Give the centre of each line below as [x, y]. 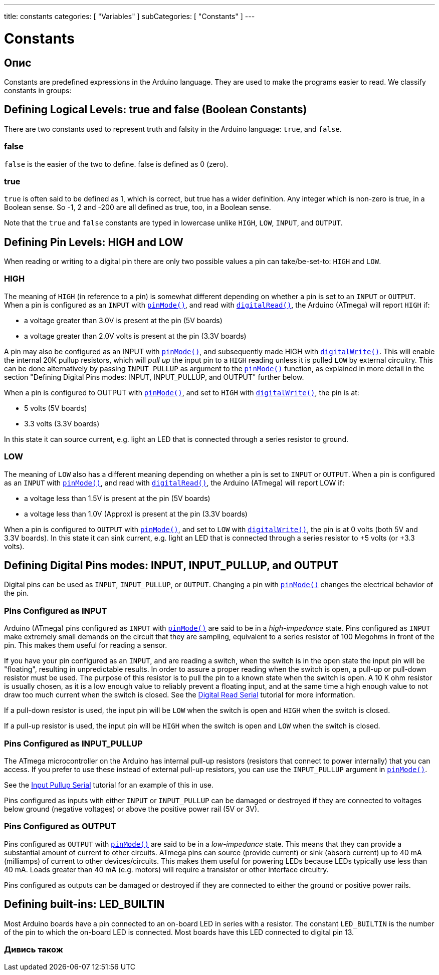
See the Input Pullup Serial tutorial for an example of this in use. [109, 785]
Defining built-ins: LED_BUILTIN [84, 904]
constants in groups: [38, 90]
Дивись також [34, 949]
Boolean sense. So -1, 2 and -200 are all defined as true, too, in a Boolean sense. [138, 207]
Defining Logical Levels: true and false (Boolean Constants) [156, 110]
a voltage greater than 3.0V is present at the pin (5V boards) [123, 320]
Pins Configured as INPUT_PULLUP [73, 743]
